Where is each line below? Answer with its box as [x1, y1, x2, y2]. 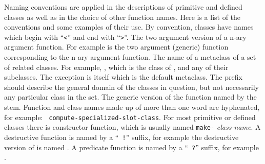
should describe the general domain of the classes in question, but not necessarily [4, 81, 259, 92]
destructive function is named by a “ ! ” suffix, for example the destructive [4, 131, 239, 142]
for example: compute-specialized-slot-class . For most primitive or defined [4, 111, 256, 122]
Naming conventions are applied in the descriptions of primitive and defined [4, 2, 242, 12]
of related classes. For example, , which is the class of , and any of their [4, 61, 229, 72]
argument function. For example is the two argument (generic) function [4, 41, 229, 52]
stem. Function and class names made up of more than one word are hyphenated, [4, 102, 260, 112]
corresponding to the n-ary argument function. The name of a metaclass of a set [4, 52, 256, 62]
